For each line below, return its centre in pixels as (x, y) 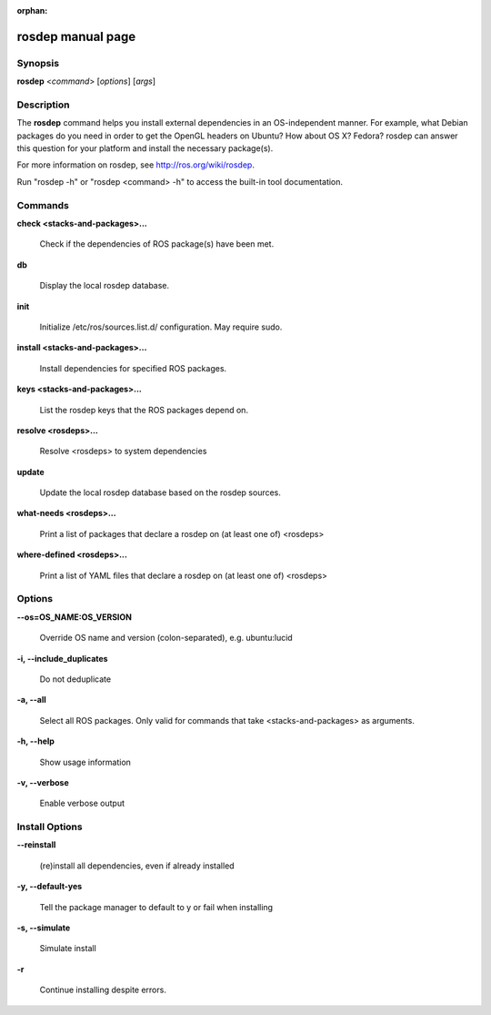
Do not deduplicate (75, 679)
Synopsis (38, 63)
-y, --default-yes (50, 887)
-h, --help (35, 741)
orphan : (32, 10)
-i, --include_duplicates (62, 658)
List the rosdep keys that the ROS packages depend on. (144, 410)
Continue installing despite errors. (103, 990)
